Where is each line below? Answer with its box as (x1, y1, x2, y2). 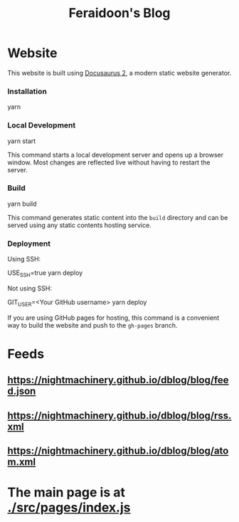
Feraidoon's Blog (68, 5, 171, 21)
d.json (7, 385, 36, 397)
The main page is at (7, 484, 126, 501)
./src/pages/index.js (7, 500, 131, 516)
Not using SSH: (7, 283, 52, 293)
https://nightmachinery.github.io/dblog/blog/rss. (7, 409, 232, 422)
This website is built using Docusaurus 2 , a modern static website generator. (7, 68, 232, 77)
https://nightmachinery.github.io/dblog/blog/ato (7, 445, 229, 457)
